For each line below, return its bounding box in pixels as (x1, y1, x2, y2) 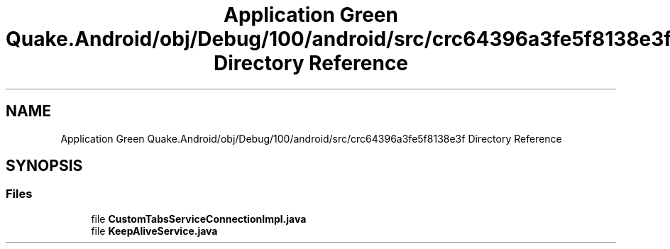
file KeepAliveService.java (91, 224, 218, 237)
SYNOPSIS (6, 157, 83, 175)
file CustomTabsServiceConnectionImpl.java (91, 212, 307, 225)
